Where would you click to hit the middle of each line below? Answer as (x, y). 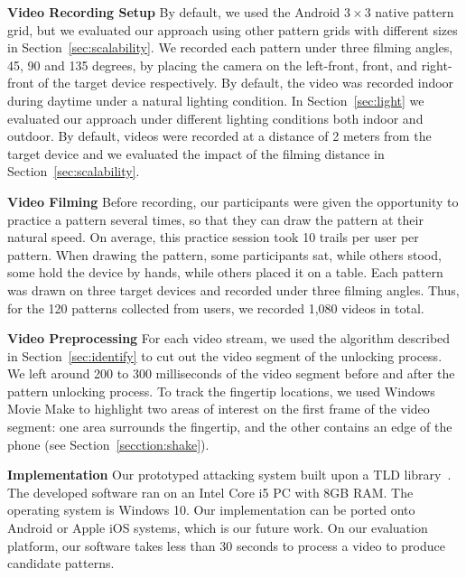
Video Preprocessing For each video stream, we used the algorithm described (229, 338)
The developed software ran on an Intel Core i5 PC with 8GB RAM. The (210, 492)
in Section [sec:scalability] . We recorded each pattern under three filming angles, (230, 47)
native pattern (415, 12)
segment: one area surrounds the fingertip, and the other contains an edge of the (230, 427)
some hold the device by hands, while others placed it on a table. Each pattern (225, 272)
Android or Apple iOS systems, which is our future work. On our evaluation (218, 528)
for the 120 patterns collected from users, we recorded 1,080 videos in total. (216, 308)
